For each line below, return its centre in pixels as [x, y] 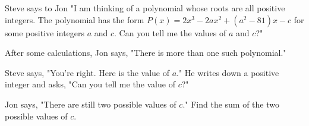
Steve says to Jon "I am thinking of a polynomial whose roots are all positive [145, 8]
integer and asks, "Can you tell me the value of [90, 84]
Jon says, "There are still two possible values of [91, 104]
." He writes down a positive [228, 72]
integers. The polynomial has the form [75, 19]
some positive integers [45, 32]
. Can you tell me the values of [170, 32]
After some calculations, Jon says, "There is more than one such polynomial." [146, 53]
